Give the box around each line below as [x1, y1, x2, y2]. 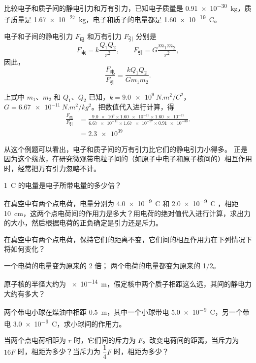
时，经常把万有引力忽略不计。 [4, 163, 100, 174]
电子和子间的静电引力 [4, 31, 73, 41]
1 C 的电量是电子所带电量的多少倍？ [4, 180, 122, 190]
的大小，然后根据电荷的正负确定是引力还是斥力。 [4, 218, 162, 228]
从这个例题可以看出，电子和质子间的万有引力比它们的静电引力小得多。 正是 [4, 144, 248, 154]
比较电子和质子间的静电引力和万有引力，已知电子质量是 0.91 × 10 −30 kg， [4, 1, 245, 13]
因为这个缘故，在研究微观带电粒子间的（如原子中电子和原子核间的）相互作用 [4, 153, 252, 164]
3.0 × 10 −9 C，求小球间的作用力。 [13, 317, 126, 328]
